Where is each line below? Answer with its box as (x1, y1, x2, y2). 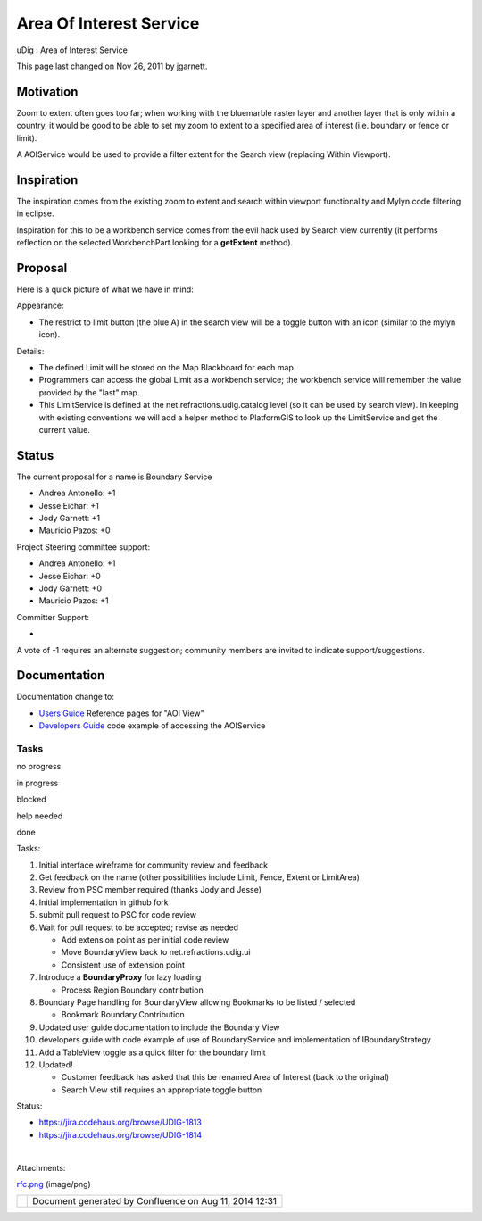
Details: (16, 345, 45, 356)
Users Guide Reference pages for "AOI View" (38, 708, 204, 718)
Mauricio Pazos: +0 (38, 525, 111, 536)
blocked (16, 794, 46, 805)
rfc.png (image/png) (16, 1179, 91, 1190)
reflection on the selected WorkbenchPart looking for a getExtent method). (16, 237, 294, 248)
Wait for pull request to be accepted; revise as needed (38, 922, 239, 933)
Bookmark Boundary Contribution (61, 1009, 185, 1020)
